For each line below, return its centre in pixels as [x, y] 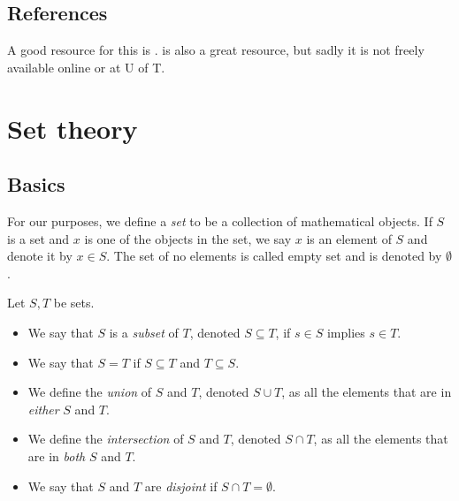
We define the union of [90, 392]
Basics [36, 184]
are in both [57, 455]
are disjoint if [181, 486]
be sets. [74, 303]
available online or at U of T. [86, 67]
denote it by [40, 256]
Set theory [73, 128]
